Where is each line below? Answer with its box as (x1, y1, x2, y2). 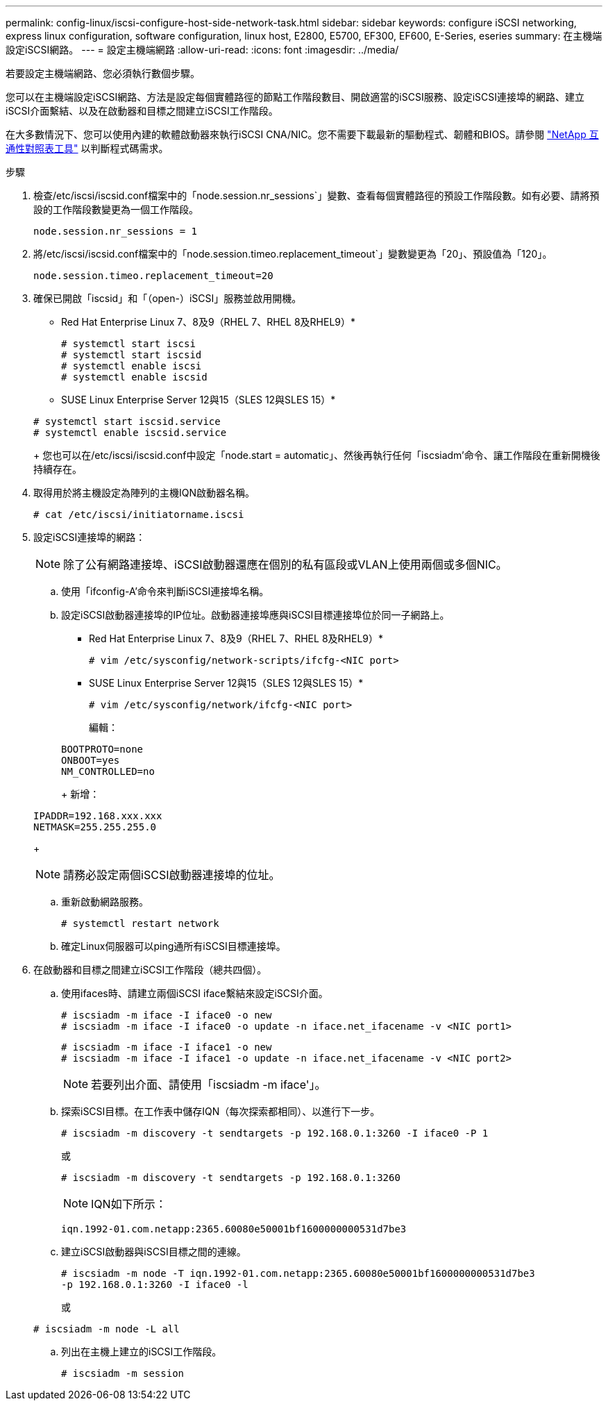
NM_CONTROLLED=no (61, 766, 155, 777)
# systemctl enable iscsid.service (33, 427, 227, 438)
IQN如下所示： (91, 1197, 167, 1211)
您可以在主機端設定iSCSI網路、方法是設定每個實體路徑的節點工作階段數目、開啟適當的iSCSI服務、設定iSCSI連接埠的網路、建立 (6, 91, 585, 103)
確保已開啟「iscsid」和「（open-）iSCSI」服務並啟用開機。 (33, 292, 302, 304)
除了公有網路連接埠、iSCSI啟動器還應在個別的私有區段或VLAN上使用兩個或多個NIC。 (63, 558, 507, 571)
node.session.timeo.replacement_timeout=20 (33, 270, 273, 281)
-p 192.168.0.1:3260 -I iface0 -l (61, 1279, 248, 1290)
